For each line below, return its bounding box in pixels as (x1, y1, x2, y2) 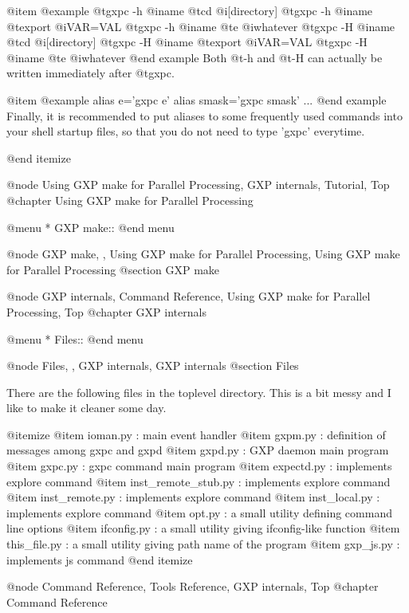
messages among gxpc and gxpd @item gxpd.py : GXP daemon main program (6, 442, 389, 458)
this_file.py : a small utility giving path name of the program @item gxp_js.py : (6, 536, 400, 552)
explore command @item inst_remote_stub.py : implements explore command (6, 473, 391, 489)
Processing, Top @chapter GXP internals (6, 303, 206, 320)
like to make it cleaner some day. (6, 399, 167, 416)
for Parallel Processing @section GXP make (6, 261, 220, 277)
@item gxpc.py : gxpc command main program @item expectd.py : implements (6, 458, 392, 474)
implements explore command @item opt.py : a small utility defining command (6, 504, 392, 521)
